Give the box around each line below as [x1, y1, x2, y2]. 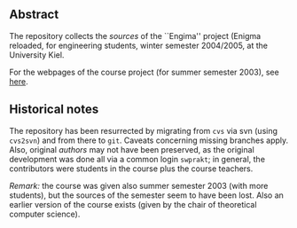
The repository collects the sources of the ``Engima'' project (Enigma [9, 30, 262, 41]
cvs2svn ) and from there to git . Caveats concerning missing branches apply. [9, 135, 289, 145]
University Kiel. [9, 49, 65, 60]
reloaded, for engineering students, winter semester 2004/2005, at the [9, 40, 269, 51]
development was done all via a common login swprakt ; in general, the [9, 153, 266, 164]
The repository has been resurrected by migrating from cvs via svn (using [9, 125, 277, 136]
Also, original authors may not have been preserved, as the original [9, 144, 254, 154]
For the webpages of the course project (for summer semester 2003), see [9, 67, 279, 77]
